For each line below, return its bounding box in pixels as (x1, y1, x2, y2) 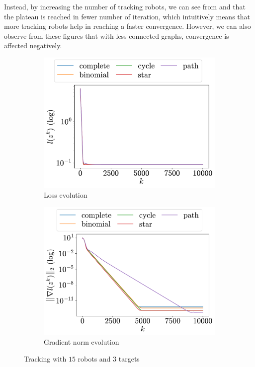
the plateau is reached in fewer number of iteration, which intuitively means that (4, 11, 250, 21)
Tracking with (24, 354, 67, 364)
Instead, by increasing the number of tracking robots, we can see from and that (4, 1, 246, 11)
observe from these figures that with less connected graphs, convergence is (4, 30, 229, 41)
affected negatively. (4, 40, 62, 51)
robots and (78, 354, 111, 364)
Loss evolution (44, 189, 87, 200)
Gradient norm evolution (44, 337, 119, 347)
